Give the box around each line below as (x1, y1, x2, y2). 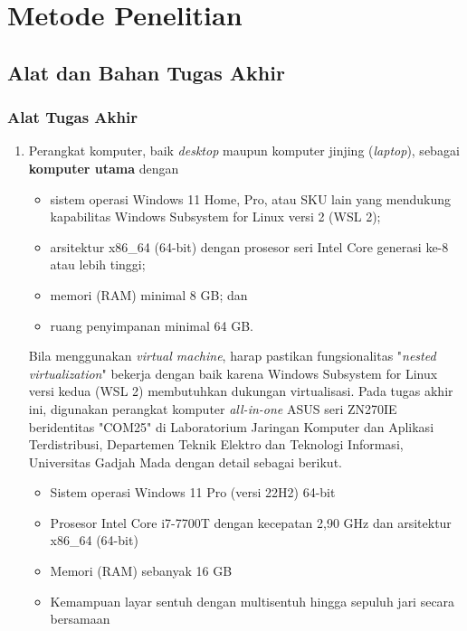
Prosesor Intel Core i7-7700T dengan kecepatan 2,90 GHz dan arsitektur (50, 513, 452, 532)
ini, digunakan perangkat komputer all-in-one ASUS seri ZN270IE (28, 399, 397, 418)
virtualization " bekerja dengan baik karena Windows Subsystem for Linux (28, 363, 438, 382)
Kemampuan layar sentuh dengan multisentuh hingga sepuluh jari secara (50, 591, 455, 610)
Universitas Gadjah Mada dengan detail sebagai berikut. (28, 452, 342, 471)
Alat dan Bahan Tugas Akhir (7, 58, 285, 86)
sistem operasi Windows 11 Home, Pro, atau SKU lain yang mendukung (50, 189, 451, 208)
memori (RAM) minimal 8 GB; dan (50, 285, 248, 304)
